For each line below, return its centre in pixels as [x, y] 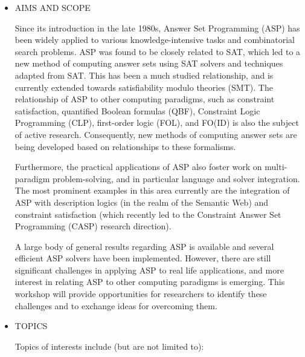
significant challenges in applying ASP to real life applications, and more [149, 270]
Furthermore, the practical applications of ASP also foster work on [138, 167]
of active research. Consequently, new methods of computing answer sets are [156, 134]
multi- [276, 167]
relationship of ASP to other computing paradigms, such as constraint [145, 99]
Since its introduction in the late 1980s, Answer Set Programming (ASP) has [157, 28]
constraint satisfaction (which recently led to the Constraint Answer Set [148, 214]
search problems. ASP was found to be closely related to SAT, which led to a [158, 51]
